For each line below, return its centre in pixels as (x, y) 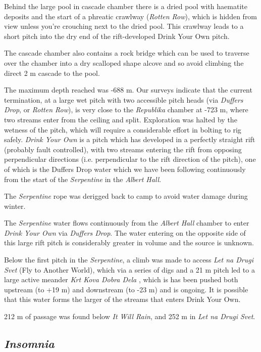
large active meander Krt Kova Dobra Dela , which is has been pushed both (121, 279)
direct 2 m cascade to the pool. (52, 73)
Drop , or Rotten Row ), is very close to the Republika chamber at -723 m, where (126, 109)
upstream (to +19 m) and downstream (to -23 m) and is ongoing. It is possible (126, 289)
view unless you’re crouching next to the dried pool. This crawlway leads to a (124, 26)
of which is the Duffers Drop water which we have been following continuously (125, 169)
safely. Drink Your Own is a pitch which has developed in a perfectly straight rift (130, 139)
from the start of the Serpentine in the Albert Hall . (83, 179)
